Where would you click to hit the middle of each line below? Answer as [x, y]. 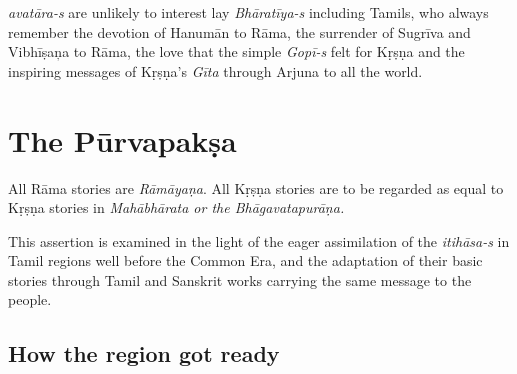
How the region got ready [144, 353]
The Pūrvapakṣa [122, 139]
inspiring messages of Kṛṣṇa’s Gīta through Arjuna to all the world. [215, 70]
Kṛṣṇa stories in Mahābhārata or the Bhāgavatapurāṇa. [176, 207]
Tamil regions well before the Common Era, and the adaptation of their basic [245, 260]
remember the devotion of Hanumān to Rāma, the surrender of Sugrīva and [239, 31]
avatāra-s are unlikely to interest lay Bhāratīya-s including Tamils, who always [248, 12]
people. [30, 299]
